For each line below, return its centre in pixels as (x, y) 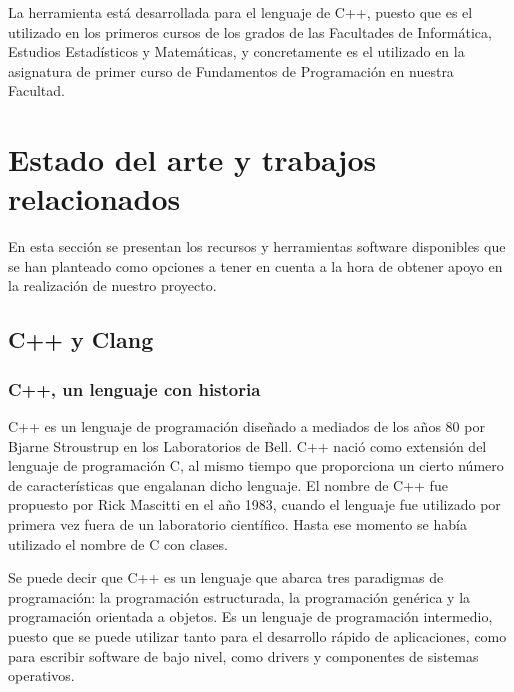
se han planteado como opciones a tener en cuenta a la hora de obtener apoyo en (255, 265)
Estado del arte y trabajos (192, 159)
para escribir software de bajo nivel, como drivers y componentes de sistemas (243, 655)
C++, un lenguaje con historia (134, 388)
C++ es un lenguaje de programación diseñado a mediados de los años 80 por (246, 426)
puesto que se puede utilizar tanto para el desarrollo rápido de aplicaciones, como (257, 636)
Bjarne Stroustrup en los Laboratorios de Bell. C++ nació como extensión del (247, 445)
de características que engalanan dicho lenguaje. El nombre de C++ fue (228, 484)
